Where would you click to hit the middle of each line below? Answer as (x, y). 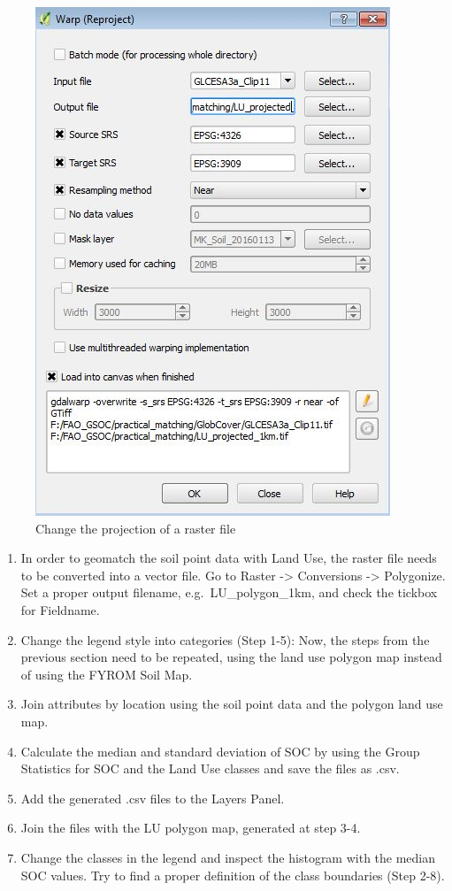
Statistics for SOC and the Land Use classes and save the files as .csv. (210, 768)
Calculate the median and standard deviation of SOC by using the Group (220, 751)
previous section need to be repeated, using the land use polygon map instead (231, 657)
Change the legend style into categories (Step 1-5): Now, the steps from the (225, 639)
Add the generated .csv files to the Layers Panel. (153, 798)
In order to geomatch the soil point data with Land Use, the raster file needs (229, 558)
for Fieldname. (60, 609)
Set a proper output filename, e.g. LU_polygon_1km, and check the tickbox (229, 592)
